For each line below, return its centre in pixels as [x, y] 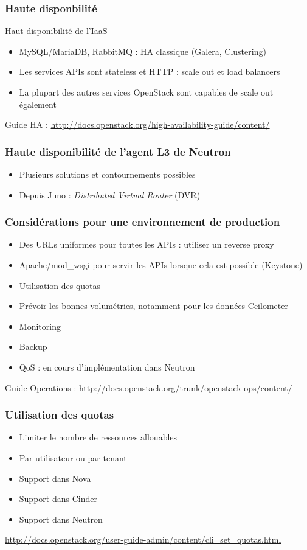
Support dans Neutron [61, 519]
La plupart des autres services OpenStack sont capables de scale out [146, 92]
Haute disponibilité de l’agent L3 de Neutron [118, 151]
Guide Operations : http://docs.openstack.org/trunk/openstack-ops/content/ [149, 387]
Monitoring [40, 326]
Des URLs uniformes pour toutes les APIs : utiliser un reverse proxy [147, 244]
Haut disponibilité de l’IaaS [56, 31]
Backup [33, 346]
